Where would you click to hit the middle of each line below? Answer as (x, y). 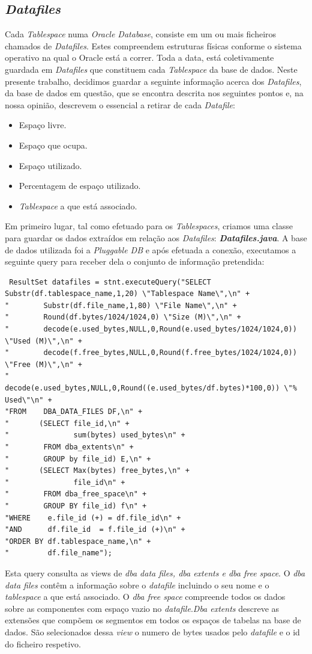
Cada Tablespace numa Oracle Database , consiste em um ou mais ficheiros (141, 34)
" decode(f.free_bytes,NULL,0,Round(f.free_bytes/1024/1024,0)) (151, 353)
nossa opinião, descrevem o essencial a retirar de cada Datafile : (120, 104)
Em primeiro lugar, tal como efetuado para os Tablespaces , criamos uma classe (149, 226)
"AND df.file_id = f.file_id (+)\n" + (95, 530)
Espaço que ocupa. (53, 145)
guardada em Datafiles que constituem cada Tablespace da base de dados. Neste (151, 69)
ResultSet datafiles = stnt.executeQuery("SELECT (110, 282)
